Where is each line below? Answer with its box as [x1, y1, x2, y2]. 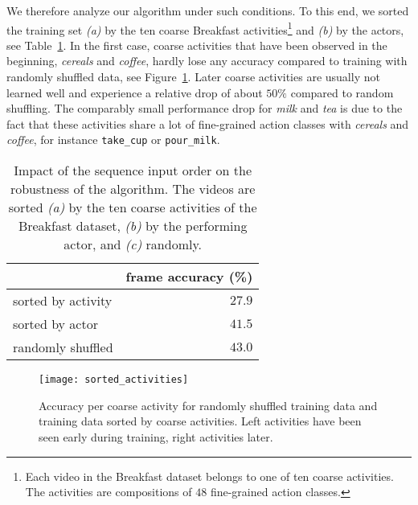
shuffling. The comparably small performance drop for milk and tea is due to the [6, 100, 403, 117]
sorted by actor [13, 314, 98, 334]
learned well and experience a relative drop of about [6, 84, 263, 101]
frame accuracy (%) [125, 267, 253, 286]
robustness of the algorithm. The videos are [10, 179, 256, 199]
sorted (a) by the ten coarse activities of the [8, 198, 257, 217]
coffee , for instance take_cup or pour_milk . [6, 131, 220, 148]
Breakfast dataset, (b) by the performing [18, 216, 248, 236]
